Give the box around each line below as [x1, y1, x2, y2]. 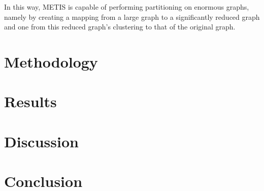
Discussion [4, 131, 79, 151]
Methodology [4, 51, 98, 72]
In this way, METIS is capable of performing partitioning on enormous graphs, [4, 2, 249, 12]
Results [4, 91, 57, 112]
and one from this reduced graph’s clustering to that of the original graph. [4, 21, 236, 32]
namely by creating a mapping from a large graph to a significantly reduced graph [4, 11, 260, 22]
